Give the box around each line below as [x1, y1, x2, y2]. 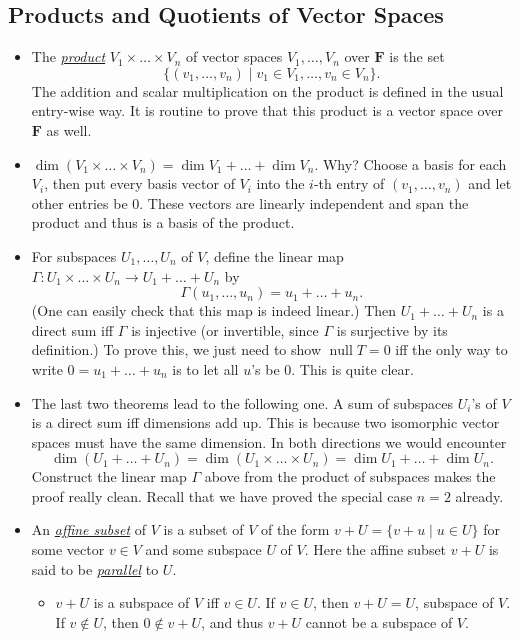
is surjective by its [336, 319, 448, 340]
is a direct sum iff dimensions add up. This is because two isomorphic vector [31, 412, 500, 433]
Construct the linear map [31, 466, 187, 487]
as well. [46, 119, 92, 140]
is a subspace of [93, 592, 190, 613]
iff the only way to [395, 339, 508, 360]
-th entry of [313, 173, 385, 194]
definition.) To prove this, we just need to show [31, 339, 322, 360]
